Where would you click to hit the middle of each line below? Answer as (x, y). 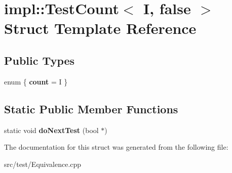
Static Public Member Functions (91, 109)
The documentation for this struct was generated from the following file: (116, 147)
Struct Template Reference (100, 28)
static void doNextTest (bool (51, 130)
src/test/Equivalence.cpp (43, 164)
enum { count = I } (36, 81)
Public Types (40, 60)
